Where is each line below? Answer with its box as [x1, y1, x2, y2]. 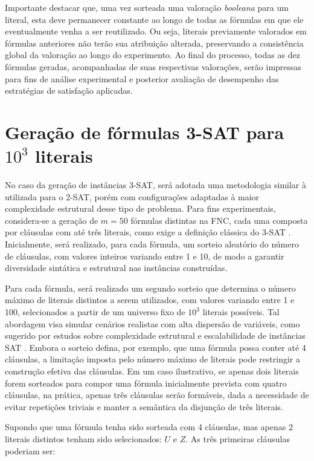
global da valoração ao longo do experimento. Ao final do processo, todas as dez [5, 48, 300, 61]
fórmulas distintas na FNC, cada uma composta [130, 214, 308, 226]
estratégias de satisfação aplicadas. [5, 84, 133, 97]
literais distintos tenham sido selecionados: [5, 432, 162, 445]
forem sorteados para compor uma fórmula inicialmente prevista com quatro [5, 376, 287, 389]
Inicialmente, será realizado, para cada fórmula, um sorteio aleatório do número [5, 238, 299, 250]
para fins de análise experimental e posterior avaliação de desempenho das [5, 72, 279, 85]
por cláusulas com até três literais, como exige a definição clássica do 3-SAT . [5, 226, 291, 238]
